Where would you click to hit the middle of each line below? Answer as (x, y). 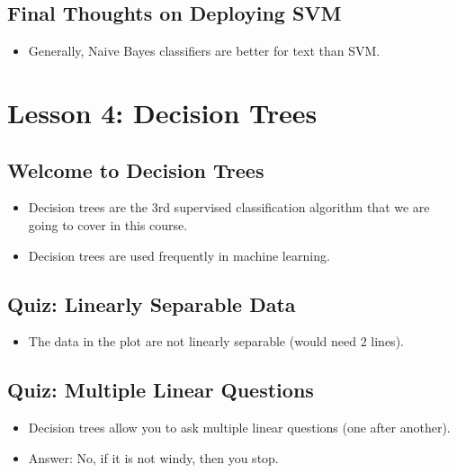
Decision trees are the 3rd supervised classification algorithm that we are (229, 207)
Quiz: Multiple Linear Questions (161, 390)
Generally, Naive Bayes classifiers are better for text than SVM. (204, 51)
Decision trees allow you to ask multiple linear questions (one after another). (239, 428)
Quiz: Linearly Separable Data (152, 303)
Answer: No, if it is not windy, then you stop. (153, 457)
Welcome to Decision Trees (136, 170)
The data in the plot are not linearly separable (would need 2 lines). (216, 341)
